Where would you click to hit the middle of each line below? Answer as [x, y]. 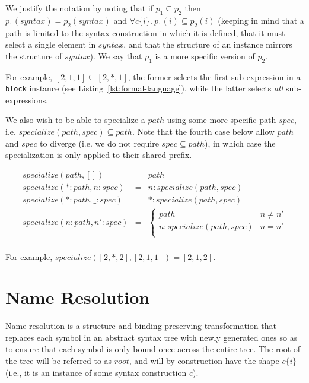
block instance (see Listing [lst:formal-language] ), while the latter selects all [144, 88]
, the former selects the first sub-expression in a [214, 76]
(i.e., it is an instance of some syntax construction [96, 372]
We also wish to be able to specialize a [75, 120]
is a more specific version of [205, 56]
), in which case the [240, 143]
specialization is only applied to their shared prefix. [99, 155]
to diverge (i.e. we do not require [99, 143]
